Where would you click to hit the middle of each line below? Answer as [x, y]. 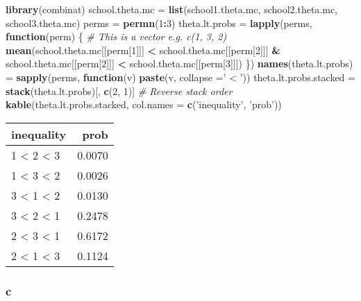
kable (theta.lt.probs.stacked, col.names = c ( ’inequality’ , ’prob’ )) [144, 104]
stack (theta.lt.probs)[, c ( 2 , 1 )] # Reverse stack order [119, 91]
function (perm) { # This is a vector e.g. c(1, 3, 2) [116, 36]
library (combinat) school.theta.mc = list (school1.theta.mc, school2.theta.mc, [171, 9]
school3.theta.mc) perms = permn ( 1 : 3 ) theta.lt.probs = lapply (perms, [159, 23]
